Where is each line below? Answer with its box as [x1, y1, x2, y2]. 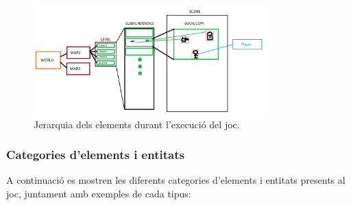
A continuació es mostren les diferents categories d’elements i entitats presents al [6, 173, 346, 187]
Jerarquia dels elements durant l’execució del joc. [34, 117, 240, 131]
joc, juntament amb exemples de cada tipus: [6, 186, 191, 200]
